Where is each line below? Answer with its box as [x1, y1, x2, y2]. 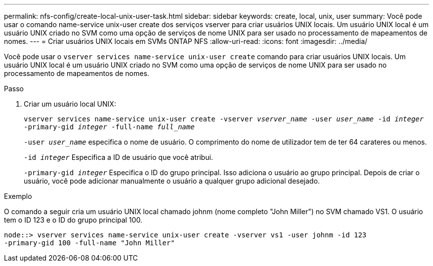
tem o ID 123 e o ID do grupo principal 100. [4, 216, 142, 224]
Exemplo [4, 192, 32, 200]
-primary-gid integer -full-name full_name [24, 123, 195, 131]
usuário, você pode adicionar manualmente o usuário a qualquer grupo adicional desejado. [24, 177, 320, 185]
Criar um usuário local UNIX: [24, 100, 116, 108]
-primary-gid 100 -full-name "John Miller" [4, 239, 175, 247]
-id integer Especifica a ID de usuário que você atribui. [24, 153, 213, 161]
